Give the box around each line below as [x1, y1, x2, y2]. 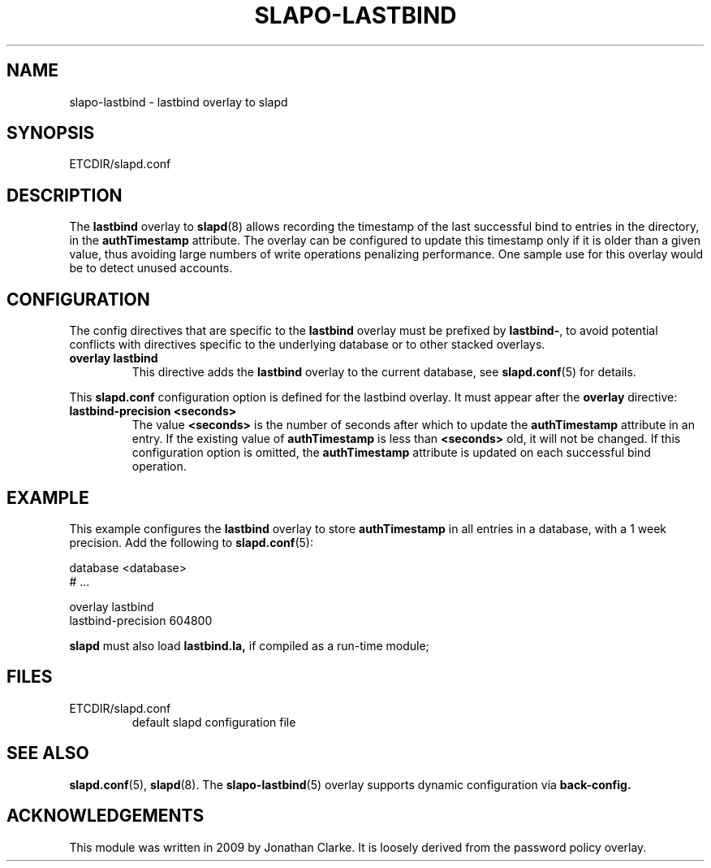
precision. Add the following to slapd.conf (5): [69, 535, 313, 549]
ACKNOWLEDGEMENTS [6, 805, 205, 827]
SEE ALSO [6, 743, 89, 764]
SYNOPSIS [6, 123, 95, 144]
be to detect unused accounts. [69, 261, 233, 276]
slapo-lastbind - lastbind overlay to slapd [69, 94, 288, 109]
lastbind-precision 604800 [69, 613, 213, 627]
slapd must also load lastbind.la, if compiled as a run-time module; [69, 638, 429, 653]
